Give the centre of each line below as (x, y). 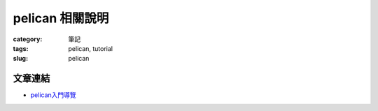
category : (28, 39)
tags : (21, 48)
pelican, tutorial (91, 48)
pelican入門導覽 (53, 95)
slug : (20, 59)
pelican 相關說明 (61, 18)
